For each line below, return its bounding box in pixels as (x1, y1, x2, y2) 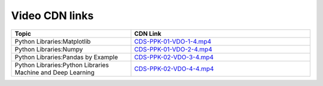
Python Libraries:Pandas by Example (14, 53, 118, 61)
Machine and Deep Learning (14, 68, 95, 76)
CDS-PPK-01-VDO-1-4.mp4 (134, 37, 212, 45)
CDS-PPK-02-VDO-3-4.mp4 (134, 53, 214, 61)
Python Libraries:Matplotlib (14, 37, 91, 45)
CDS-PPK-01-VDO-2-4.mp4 (134, 45, 212, 53)
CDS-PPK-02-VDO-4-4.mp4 (134, 64, 214, 73)
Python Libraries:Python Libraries (14, 60, 109, 69)
